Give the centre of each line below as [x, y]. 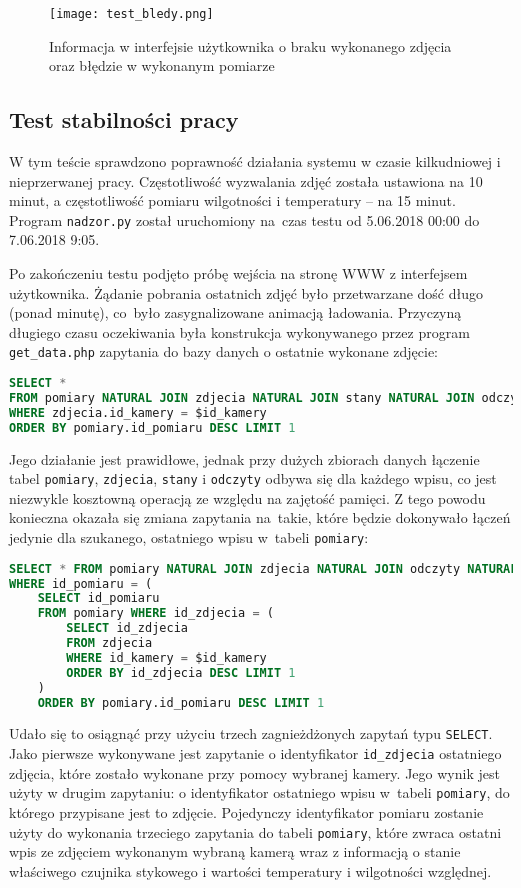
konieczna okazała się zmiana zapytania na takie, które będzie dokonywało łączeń [260, 517]
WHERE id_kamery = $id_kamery [166, 657]
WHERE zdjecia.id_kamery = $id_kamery [138, 412]
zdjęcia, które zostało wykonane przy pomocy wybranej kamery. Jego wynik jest [254, 772]
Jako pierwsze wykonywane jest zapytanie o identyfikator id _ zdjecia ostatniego [255, 753]
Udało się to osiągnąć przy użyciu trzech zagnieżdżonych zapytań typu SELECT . [251, 733]
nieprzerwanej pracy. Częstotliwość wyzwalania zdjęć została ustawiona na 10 [246, 180]
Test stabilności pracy [124, 119]
